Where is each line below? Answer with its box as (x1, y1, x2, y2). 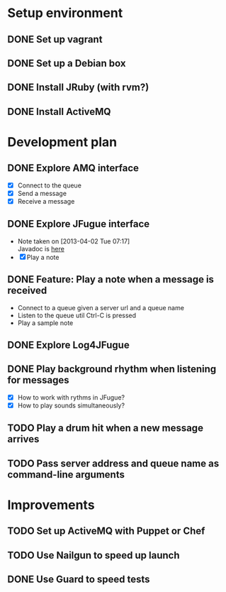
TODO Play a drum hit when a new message (7, 422, 204, 434)
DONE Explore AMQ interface (7, 162, 140, 175)
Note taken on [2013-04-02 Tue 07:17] (17, 236, 130, 246)
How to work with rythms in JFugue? (17, 393, 125, 402)
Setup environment (7, 5, 123, 21)
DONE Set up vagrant (7, 33, 103, 45)
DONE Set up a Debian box (7, 57, 126, 69)
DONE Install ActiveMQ (7, 105, 111, 118)
